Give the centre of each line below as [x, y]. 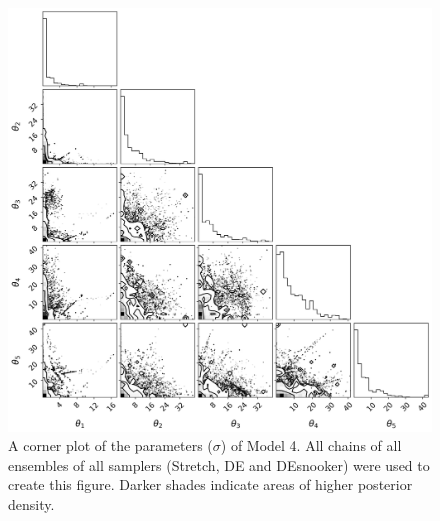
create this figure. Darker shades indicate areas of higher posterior [210, 484]
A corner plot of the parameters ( [110, 445]
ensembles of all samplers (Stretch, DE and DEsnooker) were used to [219, 464]
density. [31, 503]
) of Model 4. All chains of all [311, 445]
